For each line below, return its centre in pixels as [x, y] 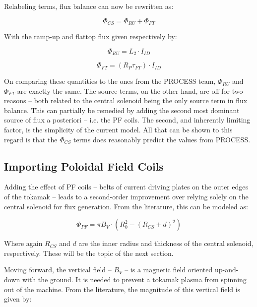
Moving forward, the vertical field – [58, 270]
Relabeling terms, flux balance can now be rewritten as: [89, 6]
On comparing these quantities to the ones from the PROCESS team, [110, 81]
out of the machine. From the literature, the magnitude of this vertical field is [122, 289]
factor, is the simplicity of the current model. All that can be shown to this [118, 130]
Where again [23, 243]
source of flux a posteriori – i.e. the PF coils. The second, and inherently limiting [127, 120]
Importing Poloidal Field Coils [84, 166]
